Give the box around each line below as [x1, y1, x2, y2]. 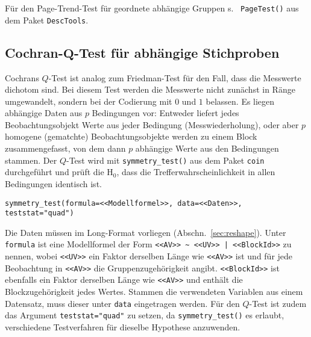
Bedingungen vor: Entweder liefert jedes [92, 107, 239, 119]
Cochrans [5, 71, 39, 84]
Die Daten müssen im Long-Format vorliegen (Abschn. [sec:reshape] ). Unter [5, 226, 286, 238]
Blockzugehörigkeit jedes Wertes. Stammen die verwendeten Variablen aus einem [5, 285, 303, 298]
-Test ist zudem [249, 297, 307, 309]
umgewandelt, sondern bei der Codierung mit [5, 94, 172, 107]
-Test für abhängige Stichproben [74, 43, 280, 61]
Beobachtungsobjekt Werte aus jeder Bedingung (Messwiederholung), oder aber [5, 118, 299, 131]
